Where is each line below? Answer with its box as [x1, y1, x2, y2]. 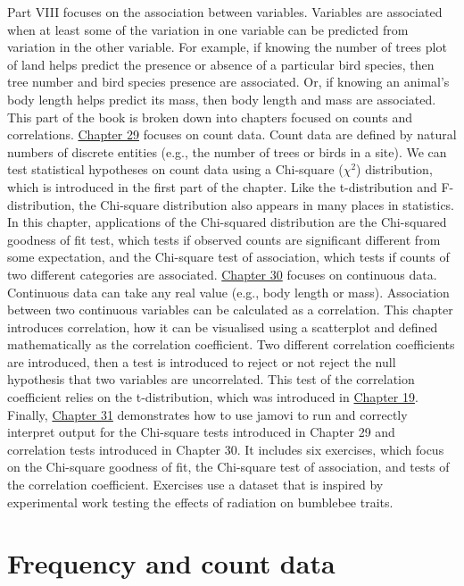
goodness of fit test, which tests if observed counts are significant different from [7, 230, 441, 248]
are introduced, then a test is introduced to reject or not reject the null [7, 352, 396, 371]
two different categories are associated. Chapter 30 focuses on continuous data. [7, 264, 437, 283]
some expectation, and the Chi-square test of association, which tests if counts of [7, 247, 450, 266]
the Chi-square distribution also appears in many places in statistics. [79, 195, 455, 213]
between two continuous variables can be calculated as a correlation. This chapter [7, 300, 453, 319]
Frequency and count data [7, 545, 336, 582]
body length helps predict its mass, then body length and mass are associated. [7, 89, 436, 108]
